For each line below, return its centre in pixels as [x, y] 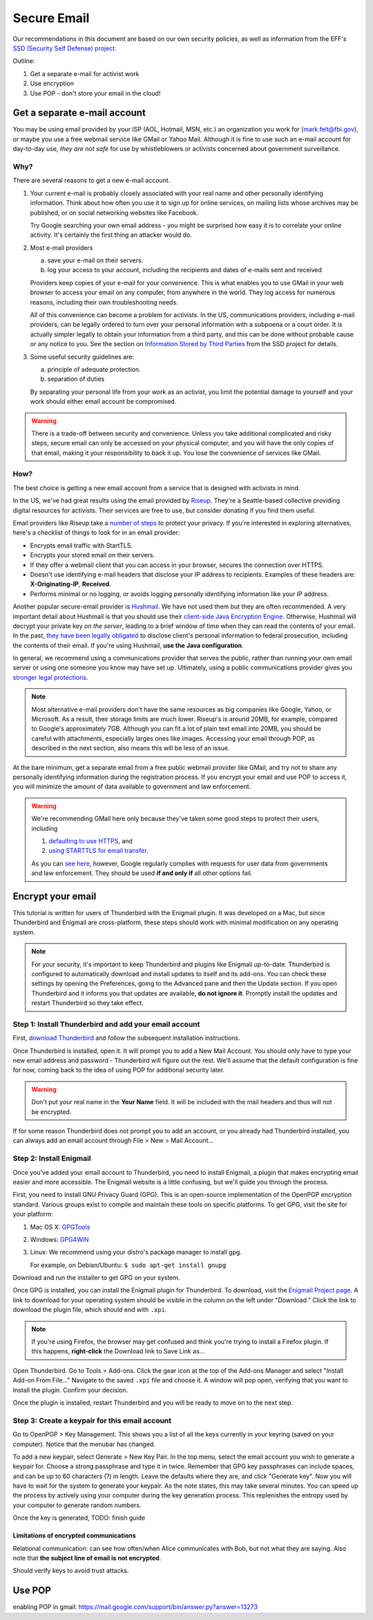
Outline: [24, 61]
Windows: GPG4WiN [59, 1239]
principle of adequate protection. [94, 369]
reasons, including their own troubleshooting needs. [104, 302]
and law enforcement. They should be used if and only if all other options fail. [142, 873]
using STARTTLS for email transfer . [98, 851]
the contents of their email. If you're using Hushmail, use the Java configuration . [128, 645]
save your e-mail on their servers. [95, 260]
